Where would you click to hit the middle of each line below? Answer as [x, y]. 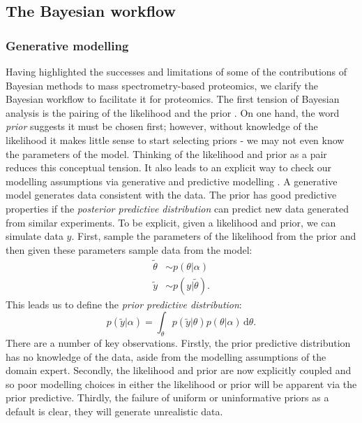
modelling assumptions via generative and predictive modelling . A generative [172, 181]
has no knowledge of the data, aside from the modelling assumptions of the [166, 356]
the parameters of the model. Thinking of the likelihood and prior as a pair [166, 153]
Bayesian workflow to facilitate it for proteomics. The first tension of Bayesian [173, 99]
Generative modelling [67, 45]
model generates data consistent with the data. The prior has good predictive [171, 195]
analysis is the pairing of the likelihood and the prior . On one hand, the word [173, 112]
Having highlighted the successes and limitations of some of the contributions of [176, 71]
